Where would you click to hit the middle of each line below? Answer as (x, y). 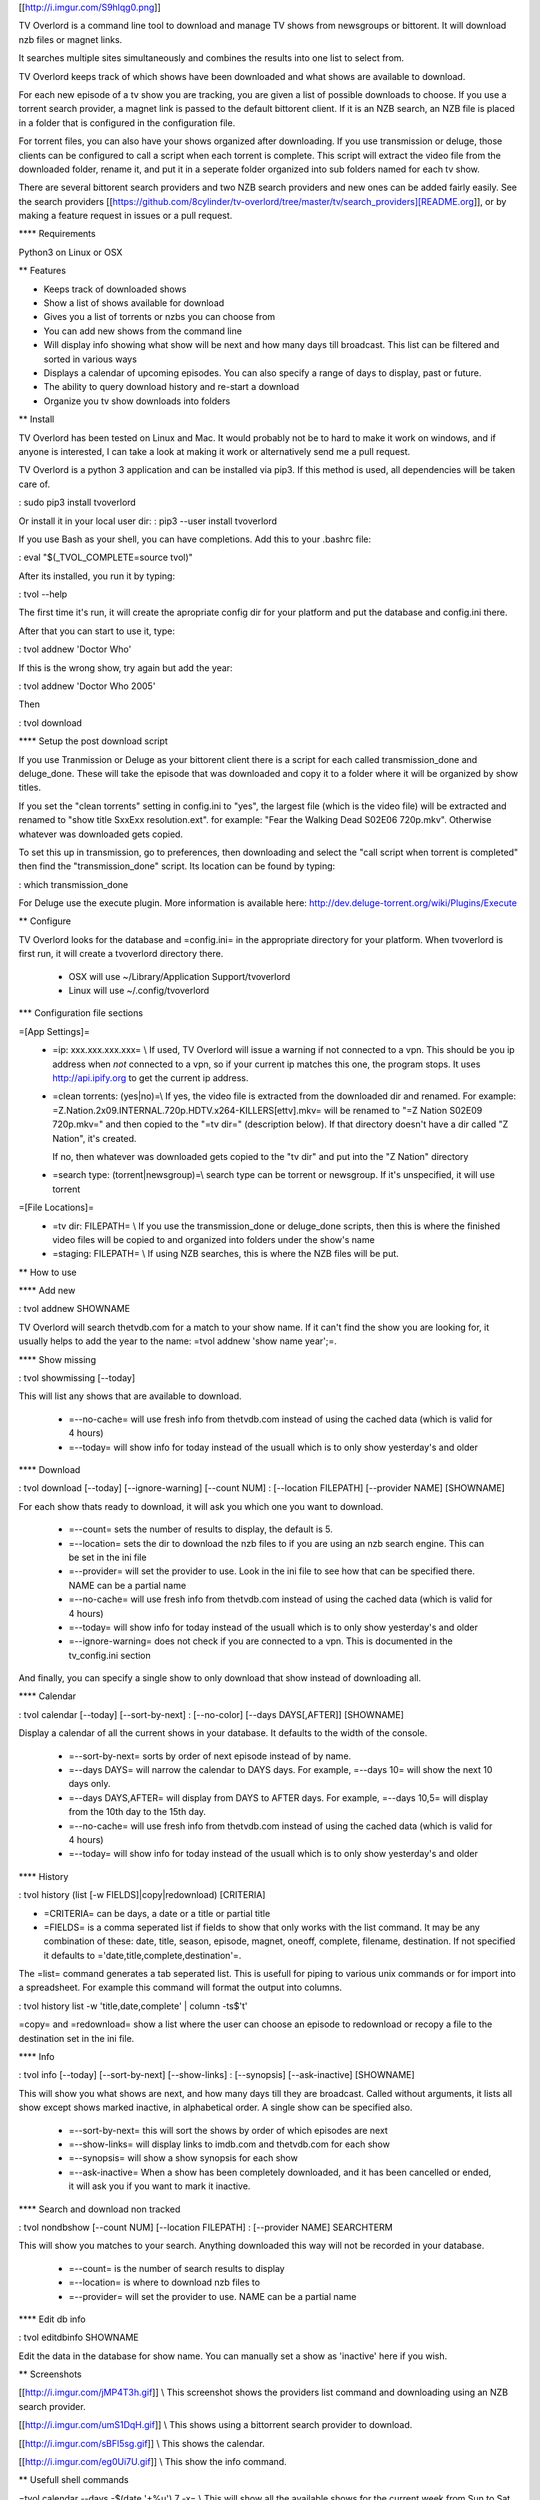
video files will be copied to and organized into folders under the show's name (213, 1239)
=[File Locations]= (56, 1207)
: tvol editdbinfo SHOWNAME (78, 2337)
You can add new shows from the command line (142, 331)
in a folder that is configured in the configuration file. (127, 122)
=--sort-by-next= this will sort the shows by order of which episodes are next (228, 2130)
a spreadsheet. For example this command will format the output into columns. (180, 1987)
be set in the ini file (107, 1557)
